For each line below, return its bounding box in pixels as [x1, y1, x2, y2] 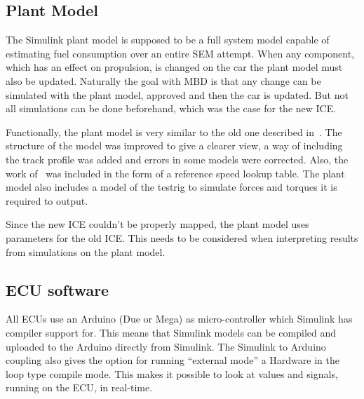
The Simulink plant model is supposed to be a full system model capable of [6, 32, 330, 47]
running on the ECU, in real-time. [6, 380, 153, 395]
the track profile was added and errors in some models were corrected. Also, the [6, 151, 349, 166]
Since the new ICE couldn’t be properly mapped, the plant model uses [6, 217, 309, 231]
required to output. [6, 193, 88, 208]
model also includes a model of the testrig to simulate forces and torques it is [6, 180, 337, 194]
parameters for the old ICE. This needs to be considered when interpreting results [6, 230, 358, 245]
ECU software [6, 278, 109, 300]
